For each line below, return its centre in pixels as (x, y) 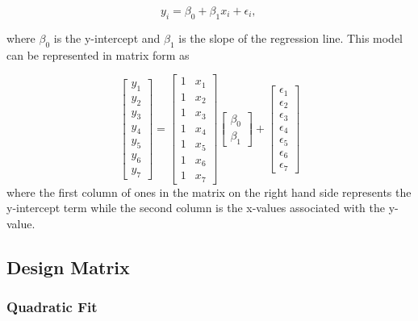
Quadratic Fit (52, 307)
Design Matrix (68, 267)
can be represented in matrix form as (98, 54)
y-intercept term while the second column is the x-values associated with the (196, 208)
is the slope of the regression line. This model (291, 38)
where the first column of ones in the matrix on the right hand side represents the (209, 192)
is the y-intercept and (107, 38)
